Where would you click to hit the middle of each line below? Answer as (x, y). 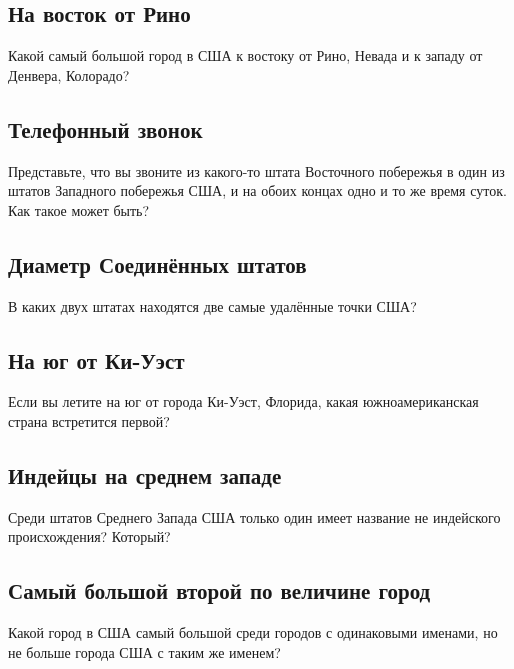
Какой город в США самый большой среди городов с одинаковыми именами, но (253, 632)
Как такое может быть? (79, 209)
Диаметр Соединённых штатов (157, 263)
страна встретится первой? (89, 420)
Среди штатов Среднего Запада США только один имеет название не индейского (254, 516)
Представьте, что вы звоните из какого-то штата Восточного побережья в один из (256, 170)
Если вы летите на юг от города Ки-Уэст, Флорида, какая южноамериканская (243, 401)
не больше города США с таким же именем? (144, 651)
